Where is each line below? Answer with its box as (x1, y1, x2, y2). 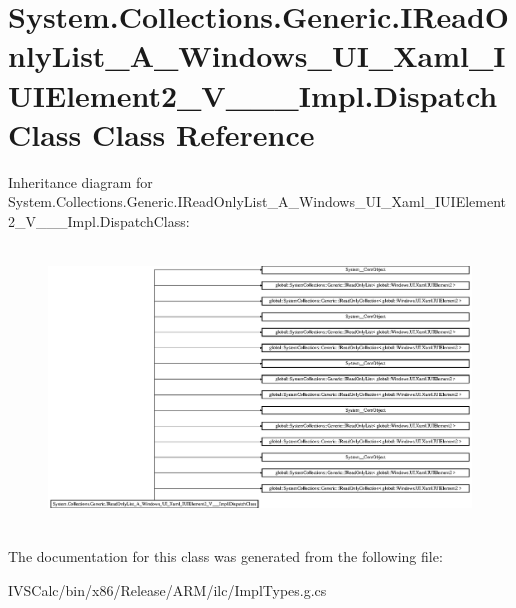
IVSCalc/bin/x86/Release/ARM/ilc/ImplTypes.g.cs (8, 579, 327, 600)
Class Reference (92, 113, 315, 154)
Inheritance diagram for (8, 171, 153, 192)
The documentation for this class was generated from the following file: (8, 546, 443, 567)
